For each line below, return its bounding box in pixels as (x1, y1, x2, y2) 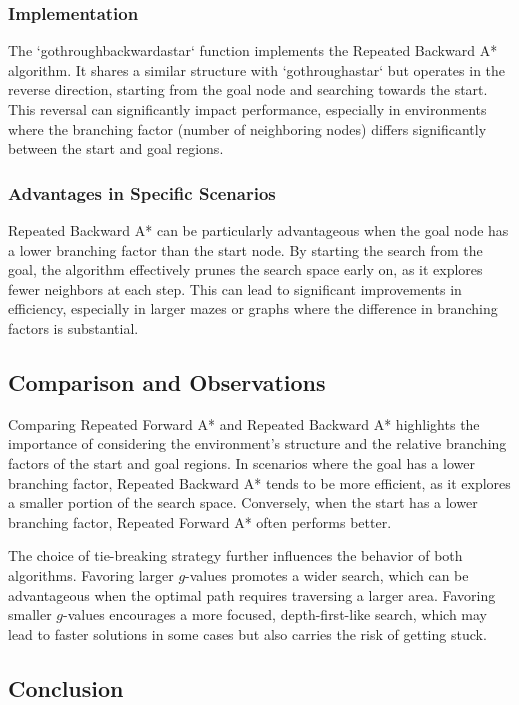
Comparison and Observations (8, 366, 326, 397)
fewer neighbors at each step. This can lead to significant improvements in (8, 278, 462, 299)
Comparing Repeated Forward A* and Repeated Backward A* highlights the (8, 413, 480, 434)
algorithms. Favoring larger (8, 564, 174, 585)
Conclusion (8, 672, 124, 703)
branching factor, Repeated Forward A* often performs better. (8, 511, 392, 532)
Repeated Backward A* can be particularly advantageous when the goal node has (8, 220, 509, 240)
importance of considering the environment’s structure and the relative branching (8, 433, 507, 454)
